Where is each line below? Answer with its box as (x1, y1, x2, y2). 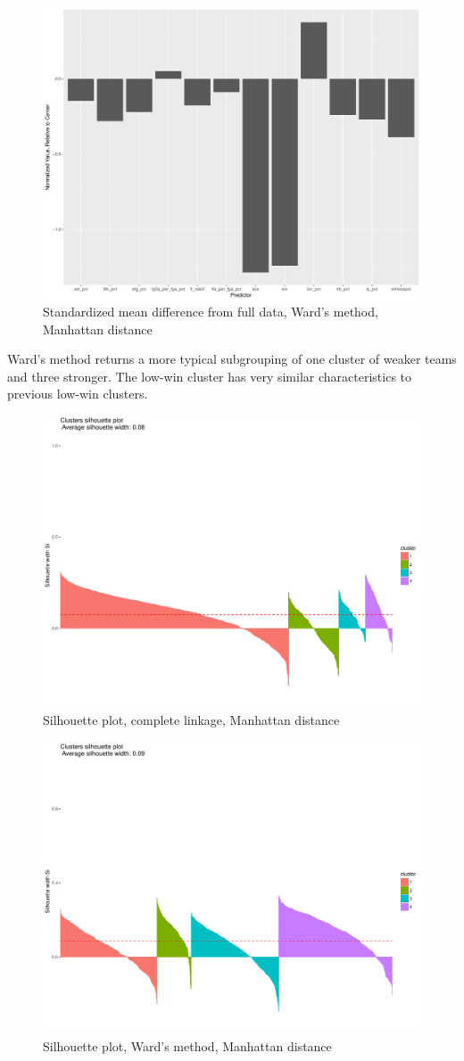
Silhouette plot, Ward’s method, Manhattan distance (43, 1036, 332, 1055)
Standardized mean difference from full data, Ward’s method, (43, 302, 378, 321)
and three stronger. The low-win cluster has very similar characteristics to (7, 366, 412, 385)
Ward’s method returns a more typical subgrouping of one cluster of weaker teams (7, 350, 457, 368)
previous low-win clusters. (7, 384, 148, 403)
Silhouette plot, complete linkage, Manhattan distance (43, 711, 340, 729)
